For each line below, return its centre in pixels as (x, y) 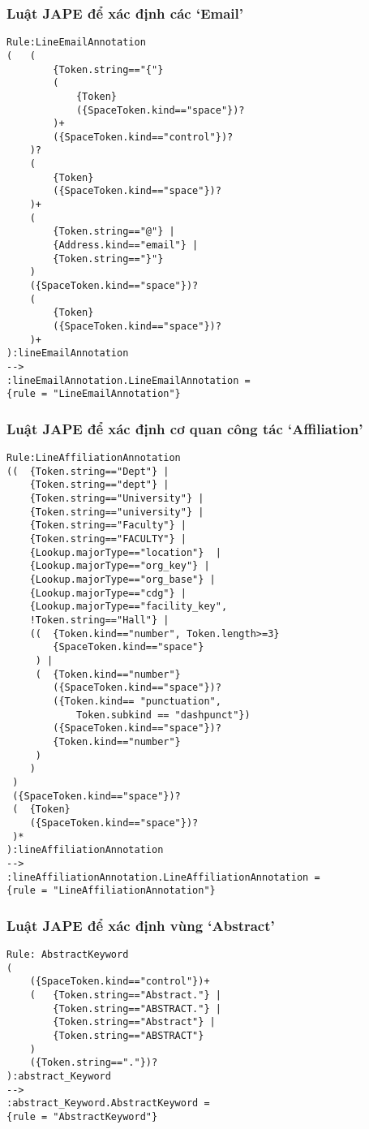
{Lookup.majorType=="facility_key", (129, 607)
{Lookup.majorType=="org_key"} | (120, 566)
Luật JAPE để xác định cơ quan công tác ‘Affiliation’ (185, 428)
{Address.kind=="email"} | (126, 246)
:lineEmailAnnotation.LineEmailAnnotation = (129, 380)
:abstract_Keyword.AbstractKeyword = (108, 1103)
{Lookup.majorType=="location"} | (125, 552)
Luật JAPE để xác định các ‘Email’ (125, 13)
